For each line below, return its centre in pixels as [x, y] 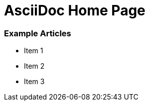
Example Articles [38, 33]
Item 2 [34, 66]
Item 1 [34, 51]
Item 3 [34, 82]
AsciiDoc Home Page [75, 10]
